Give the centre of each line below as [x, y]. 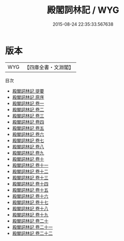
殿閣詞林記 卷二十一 [32, 227]
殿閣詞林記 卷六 [28, 134]
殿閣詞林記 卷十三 [30, 177]
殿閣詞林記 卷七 [28, 140]
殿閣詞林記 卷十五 [30, 190]
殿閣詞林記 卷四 [28, 122]
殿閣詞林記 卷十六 [30, 196]
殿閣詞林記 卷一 [28, 103]
